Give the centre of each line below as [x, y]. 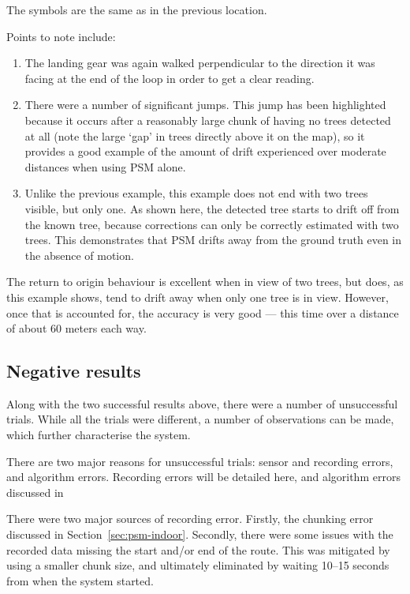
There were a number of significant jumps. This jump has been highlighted [205, 105]
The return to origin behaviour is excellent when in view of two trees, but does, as [205, 282]
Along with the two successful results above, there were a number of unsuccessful [202, 403]
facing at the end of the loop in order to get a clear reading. [170, 78]
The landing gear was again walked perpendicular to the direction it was [200, 63]
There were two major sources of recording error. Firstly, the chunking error [190, 519]
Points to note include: [61, 36]
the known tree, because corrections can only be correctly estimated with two [212, 224]
